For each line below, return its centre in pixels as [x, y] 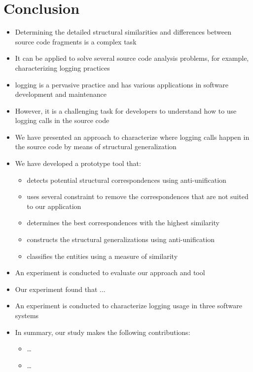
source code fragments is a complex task [76, 41]
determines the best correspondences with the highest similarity [123, 223]
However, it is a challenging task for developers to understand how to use [126, 110]
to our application [54, 206]
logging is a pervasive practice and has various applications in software [122, 84]
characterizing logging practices [62, 67]
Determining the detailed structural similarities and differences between [123, 32]
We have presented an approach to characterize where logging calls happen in [132, 137]
